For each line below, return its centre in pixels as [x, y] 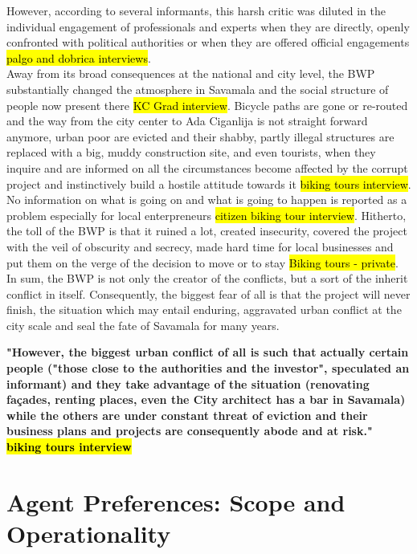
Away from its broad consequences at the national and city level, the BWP [191, 73]
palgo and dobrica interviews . [79, 57]
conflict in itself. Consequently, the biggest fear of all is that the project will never [208, 293]
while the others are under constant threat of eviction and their [187, 415]
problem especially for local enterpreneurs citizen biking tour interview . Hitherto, [206, 215]
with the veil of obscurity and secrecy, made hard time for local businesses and [200, 246]
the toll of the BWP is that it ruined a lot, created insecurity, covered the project [207, 231]
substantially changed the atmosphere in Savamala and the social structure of [198, 89]
